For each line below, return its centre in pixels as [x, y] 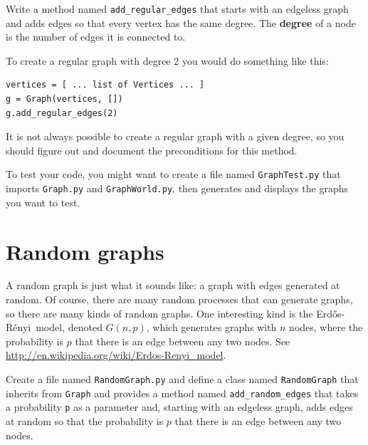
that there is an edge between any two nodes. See [183, 341]
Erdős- [331, 313]
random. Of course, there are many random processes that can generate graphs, [179, 299]
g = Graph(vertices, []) [64, 99]
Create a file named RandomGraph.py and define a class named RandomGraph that [182, 379]
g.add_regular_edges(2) [62, 113]
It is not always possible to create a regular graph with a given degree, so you [175, 136]
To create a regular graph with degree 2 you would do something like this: [167, 60]
